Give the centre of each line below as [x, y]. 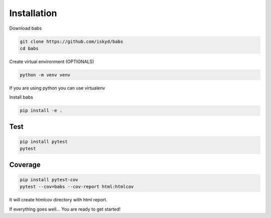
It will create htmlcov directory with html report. [58, 200]
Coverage [25, 164]
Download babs [26, 28]
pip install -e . [41, 111]
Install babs [21, 97]
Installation [33, 13]
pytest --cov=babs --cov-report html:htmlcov [77, 187]
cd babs [29, 48]
